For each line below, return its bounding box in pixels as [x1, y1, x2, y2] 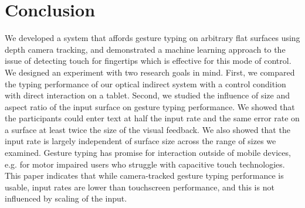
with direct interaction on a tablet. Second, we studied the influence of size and [5, 89, 290, 101]
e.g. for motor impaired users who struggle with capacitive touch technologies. [5, 158, 285, 170]
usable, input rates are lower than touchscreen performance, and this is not [5, 180, 274, 193]
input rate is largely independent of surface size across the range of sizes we [5, 135, 276, 147]
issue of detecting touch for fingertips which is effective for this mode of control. [5, 54, 292, 67]
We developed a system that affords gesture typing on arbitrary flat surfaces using [5, 32, 300, 44]
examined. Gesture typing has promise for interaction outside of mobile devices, [5, 146, 291, 159]
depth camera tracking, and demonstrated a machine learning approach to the [5, 43, 286, 55]
